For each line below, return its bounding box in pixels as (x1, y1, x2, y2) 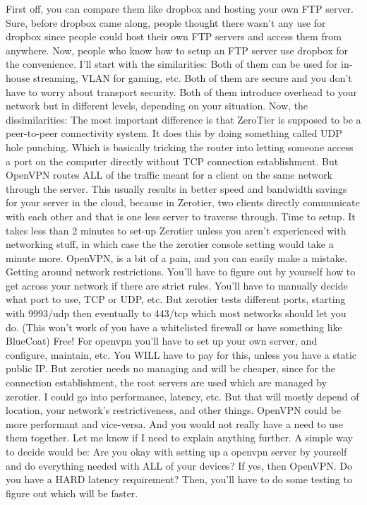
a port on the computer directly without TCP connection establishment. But (6, 153, 339, 168)
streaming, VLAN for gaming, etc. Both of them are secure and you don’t (32, 70, 352, 85)
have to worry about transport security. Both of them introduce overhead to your (6, 84, 358, 99)
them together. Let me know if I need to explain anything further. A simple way (6, 430, 353, 445)
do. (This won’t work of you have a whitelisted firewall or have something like (6, 319, 342, 334)
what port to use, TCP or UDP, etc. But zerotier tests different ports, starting (6, 292, 346, 307)
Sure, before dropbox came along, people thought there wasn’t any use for (6, 15, 326, 30)
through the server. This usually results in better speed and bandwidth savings (6, 181, 347, 196)
